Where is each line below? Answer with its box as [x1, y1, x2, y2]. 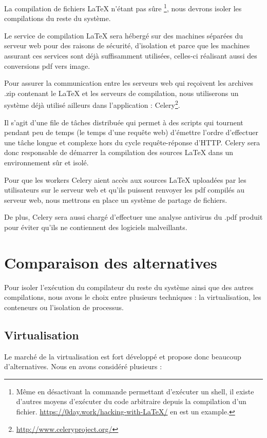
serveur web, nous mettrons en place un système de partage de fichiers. [4, 194, 227, 205]
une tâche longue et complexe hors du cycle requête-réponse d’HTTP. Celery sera [4, 137, 260, 147]
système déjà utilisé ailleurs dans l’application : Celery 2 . [4, 98, 180, 110]
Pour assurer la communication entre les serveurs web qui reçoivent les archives [4, 78, 254, 88]
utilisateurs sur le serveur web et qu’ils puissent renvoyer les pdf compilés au [4, 184, 244, 195]
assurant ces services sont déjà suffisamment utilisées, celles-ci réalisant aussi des [4, 50, 257, 61]
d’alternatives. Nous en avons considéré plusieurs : [4, 361, 162, 372]
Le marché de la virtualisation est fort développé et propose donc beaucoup [4, 351, 241, 361]
